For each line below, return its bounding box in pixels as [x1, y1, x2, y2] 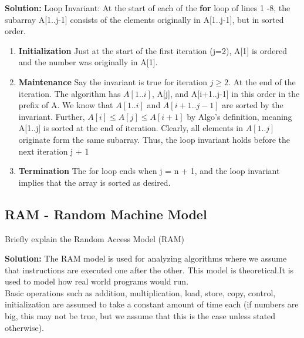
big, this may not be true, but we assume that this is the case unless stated [5, 310, 276, 322]
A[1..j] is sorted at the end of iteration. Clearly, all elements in [18, 122, 244, 134]
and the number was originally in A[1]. [18, 56, 158, 68]
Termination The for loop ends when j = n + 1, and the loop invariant [18, 165, 280, 177]
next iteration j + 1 [18, 145, 89, 157]
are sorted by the [222, 99, 283, 111]
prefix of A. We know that [18, 99, 113, 111]
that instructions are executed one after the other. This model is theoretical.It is [5, 263, 294, 276]
